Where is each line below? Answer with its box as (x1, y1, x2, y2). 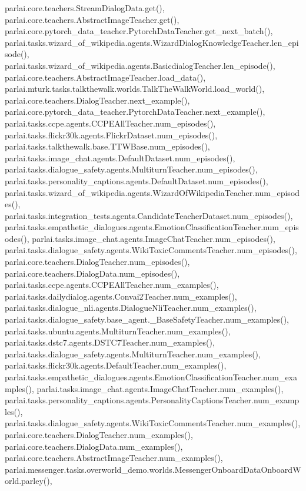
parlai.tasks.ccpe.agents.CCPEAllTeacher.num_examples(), (5, 278, 219, 291)
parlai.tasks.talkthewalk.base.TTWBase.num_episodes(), (5, 140, 210, 152)
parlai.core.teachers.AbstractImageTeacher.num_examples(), (5, 452, 223, 464)
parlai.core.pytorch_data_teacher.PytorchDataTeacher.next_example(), (5, 105, 265, 118)
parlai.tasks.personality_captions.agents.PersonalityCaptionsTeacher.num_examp (5, 394, 300, 406)
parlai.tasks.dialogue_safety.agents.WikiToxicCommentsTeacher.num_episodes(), (5, 244, 297, 256)
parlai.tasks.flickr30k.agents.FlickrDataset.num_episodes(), (5, 128, 218, 141)
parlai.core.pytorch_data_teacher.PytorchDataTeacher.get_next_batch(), (5, 25, 273, 37)
